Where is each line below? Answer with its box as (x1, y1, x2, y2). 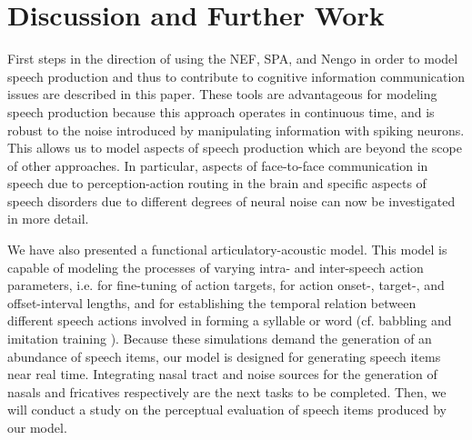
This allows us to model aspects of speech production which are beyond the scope (7, 138, 462, 157)
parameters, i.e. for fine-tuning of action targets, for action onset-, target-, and (7, 275, 445, 295)
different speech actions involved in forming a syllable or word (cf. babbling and (7, 311, 452, 330)
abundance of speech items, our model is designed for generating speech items (7, 346, 441, 365)
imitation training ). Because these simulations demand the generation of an (7, 329, 432, 348)
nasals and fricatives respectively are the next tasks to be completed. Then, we (7, 382, 447, 401)
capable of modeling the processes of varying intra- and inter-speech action (7, 257, 424, 276)
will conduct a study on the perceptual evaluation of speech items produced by (7, 400, 447, 419)
